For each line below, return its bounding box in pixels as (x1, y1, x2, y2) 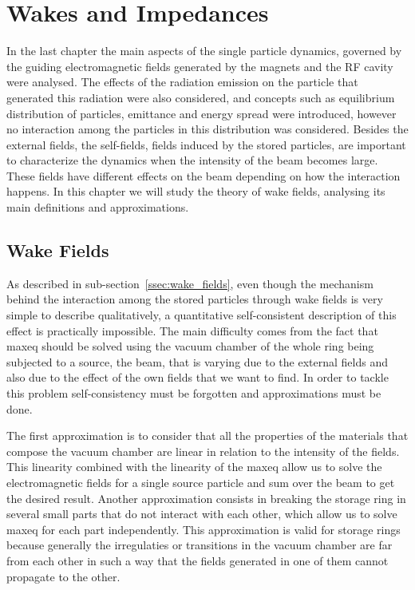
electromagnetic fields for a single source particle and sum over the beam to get (6, 473, 395, 490)
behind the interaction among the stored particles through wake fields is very (6, 291, 383, 307)
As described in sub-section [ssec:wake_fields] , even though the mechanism (6, 275, 373, 291)
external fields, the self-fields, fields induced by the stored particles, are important (6, 136, 406, 152)
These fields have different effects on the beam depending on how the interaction (6, 167, 401, 184)
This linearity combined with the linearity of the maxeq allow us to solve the (6, 458, 382, 475)
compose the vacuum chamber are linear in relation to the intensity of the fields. (6, 442, 400, 459)
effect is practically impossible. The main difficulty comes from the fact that (6, 322, 378, 339)
